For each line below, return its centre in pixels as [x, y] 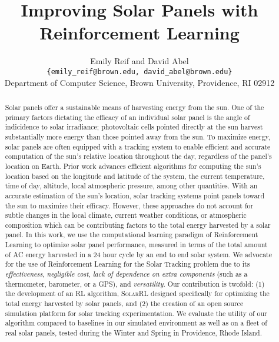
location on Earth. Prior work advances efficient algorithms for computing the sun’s [133, 166]
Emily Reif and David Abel [139, 61]
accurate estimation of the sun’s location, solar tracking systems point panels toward [135, 195]
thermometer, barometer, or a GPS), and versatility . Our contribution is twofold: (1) [135, 283]
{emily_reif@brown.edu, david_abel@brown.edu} [139, 72]
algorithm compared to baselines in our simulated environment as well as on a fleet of [136, 323]
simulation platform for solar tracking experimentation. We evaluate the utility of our [136, 313]
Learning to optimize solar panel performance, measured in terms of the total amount [136, 245]
